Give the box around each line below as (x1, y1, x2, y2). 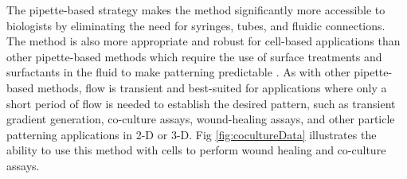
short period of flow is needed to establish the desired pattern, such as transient (6, 95, 396, 111)
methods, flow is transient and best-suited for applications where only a (37, 79, 387, 95)
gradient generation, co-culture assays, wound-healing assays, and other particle (6, 111, 395, 127)
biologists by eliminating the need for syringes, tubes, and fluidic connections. (6, 17, 385, 33)
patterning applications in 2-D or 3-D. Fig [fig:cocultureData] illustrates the (6, 126, 377, 142)
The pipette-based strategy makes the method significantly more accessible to (6, 2, 385, 18)
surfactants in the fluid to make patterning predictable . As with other (6, 64, 350, 80)
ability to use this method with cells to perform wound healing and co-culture (6, 142, 386, 158)
